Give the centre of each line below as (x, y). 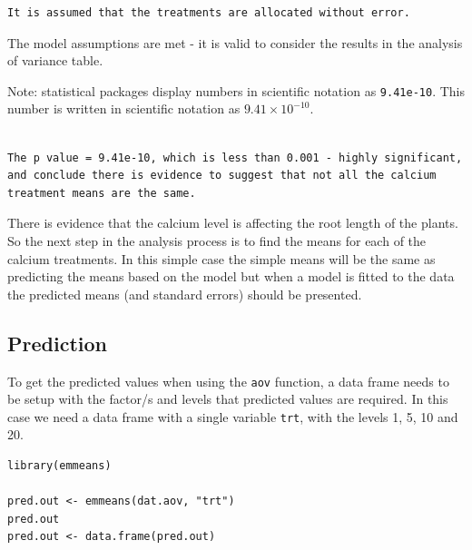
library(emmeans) (59, 466)
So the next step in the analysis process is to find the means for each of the (217, 241)
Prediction (57, 343)
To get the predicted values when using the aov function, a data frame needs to (228, 381)
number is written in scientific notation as (124, 108)
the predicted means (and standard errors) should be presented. (185, 294)
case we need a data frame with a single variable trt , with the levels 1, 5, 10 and (233, 416)
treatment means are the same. (102, 193)
